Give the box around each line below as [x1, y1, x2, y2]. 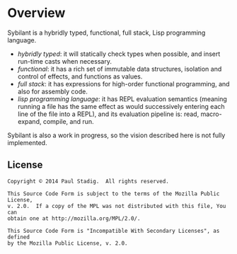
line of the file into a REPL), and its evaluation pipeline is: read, [17, 110, 200, 118]
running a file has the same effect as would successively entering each [17, 102, 225, 110]
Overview [7, 5, 66, 21]
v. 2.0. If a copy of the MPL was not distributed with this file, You [7, 202, 226, 209]
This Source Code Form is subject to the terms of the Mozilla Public [7, 190, 220, 197]
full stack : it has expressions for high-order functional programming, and [17, 79, 230, 88]
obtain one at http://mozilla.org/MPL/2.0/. [7, 214, 141, 222]
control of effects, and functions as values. [17, 72, 143, 81]
